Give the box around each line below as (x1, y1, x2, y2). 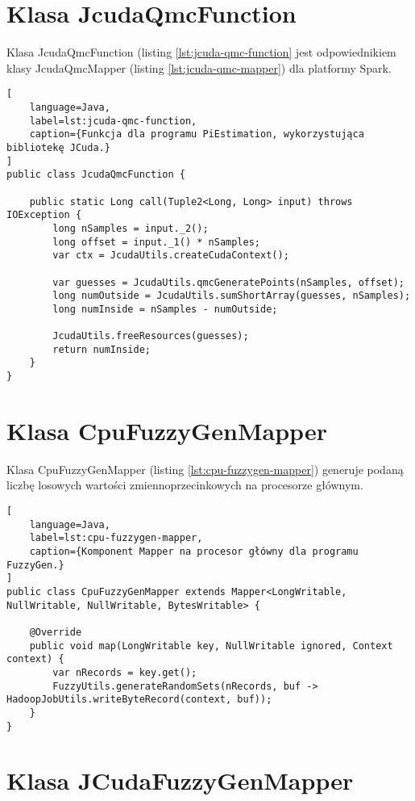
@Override (29, 626, 82, 638)
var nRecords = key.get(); (52, 666, 197, 678)
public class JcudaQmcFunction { (6, 169, 185, 181)
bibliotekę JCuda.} (6, 141, 110, 153)
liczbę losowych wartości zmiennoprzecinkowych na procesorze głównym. (6, 476, 363, 493)
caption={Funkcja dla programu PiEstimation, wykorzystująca (29, 128, 364, 140)
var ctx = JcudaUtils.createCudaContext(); (52, 250, 289, 262)
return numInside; (52, 343, 151, 355)
